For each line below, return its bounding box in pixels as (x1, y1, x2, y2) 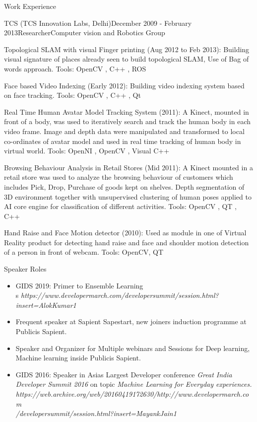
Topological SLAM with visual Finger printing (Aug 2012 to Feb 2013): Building (4, 44, 250, 54)
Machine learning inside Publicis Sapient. (15, 352, 141, 363)
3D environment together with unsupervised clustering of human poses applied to (4, 191, 252, 202)
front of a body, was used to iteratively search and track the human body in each (4, 116, 251, 127)
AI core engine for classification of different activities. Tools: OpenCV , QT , (4, 201, 237, 211)
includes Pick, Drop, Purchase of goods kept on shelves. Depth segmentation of (4, 181, 245, 192)
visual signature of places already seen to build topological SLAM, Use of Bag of (4, 54, 249, 64)
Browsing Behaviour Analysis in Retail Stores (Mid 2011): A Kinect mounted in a (4, 162, 253, 172)
